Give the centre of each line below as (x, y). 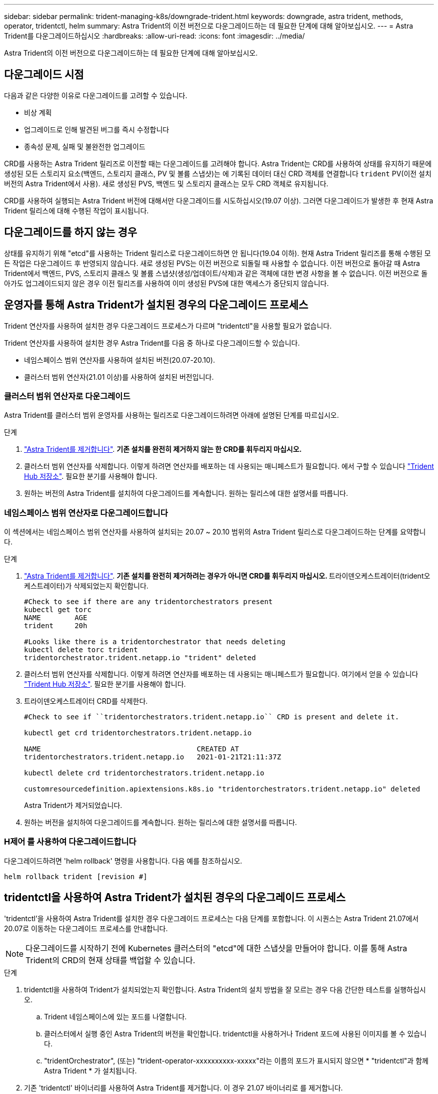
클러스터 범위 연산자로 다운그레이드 (67, 396)
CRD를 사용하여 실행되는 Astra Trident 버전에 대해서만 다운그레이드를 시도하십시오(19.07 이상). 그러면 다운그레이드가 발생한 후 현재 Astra (219, 200)
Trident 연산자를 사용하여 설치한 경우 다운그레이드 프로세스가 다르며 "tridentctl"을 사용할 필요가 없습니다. (168, 326)
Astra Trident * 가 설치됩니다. (90, 1070)
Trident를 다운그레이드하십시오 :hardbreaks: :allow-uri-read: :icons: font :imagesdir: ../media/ (154, 36)
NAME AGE (56, 618)
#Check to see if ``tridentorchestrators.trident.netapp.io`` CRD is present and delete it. (212, 717)
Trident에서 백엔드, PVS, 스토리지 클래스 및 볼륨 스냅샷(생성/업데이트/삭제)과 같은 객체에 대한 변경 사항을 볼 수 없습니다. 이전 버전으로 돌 (216, 273)
